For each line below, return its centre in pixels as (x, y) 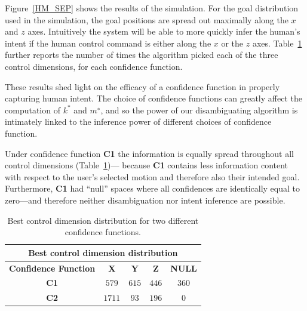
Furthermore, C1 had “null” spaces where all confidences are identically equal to (152, 188)
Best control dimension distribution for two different (103, 220)
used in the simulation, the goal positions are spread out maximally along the (147, 19)
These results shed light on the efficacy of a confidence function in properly (142, 86)
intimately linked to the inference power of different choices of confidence (138, 121)
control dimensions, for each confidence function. (94, 66)
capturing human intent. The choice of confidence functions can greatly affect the (153, 98)
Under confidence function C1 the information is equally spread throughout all (150, 153)
